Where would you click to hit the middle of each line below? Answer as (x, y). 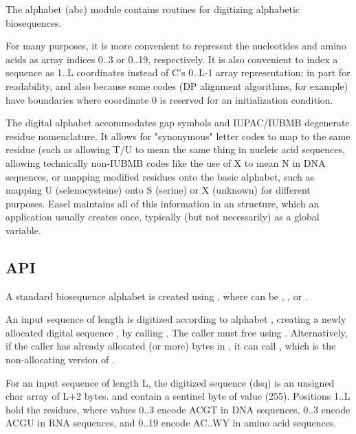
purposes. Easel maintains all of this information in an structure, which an (163, 203)
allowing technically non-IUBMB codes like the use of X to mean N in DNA (166, 162)
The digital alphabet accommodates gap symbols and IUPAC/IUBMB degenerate (178, 123)
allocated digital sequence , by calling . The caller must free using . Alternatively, (177, 332)
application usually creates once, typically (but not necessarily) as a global (163, 217)
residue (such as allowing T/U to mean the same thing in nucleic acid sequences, (175, 149)
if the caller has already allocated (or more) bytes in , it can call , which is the (171, 346)
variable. (23, 230)
